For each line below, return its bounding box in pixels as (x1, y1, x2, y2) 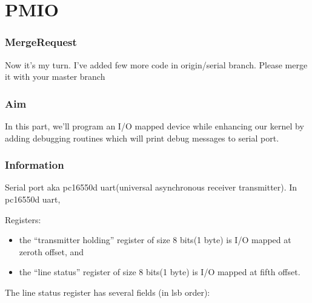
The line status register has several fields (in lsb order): (5, 285, 210, 298)
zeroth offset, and (19, 245, 84, 258)
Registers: (5, 213, 41, 226)
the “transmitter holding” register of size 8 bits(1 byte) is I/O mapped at (19, 233, 291, 246)
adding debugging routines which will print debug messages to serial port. (5, 131, 279, 144)
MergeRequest (5, 34, 77, 50)
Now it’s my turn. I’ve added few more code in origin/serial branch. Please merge (5, 58, 308, 71)
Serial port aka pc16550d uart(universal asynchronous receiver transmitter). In (5, 181, 297, 194)
